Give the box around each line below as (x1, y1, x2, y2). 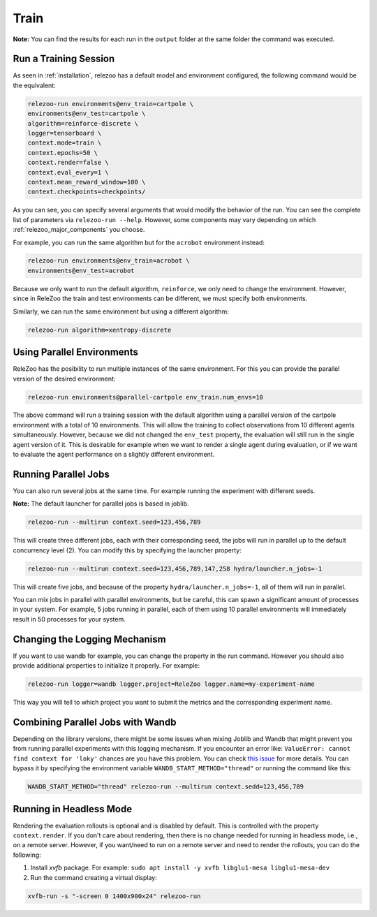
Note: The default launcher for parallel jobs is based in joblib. (13, 499, 189, 508)
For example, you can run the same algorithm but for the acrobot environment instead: (13, 238, 265, 247)
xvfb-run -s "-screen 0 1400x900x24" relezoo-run (27, 892, 201, 900)
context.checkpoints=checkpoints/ (27, 188, 146, 196)
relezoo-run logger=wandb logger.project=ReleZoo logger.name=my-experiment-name (27, 680, 316, 688)
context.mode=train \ (27, 139, 102, 147)
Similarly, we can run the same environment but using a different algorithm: (13, 307, 230, 316)
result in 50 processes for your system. (13, 615, 126, 623)
